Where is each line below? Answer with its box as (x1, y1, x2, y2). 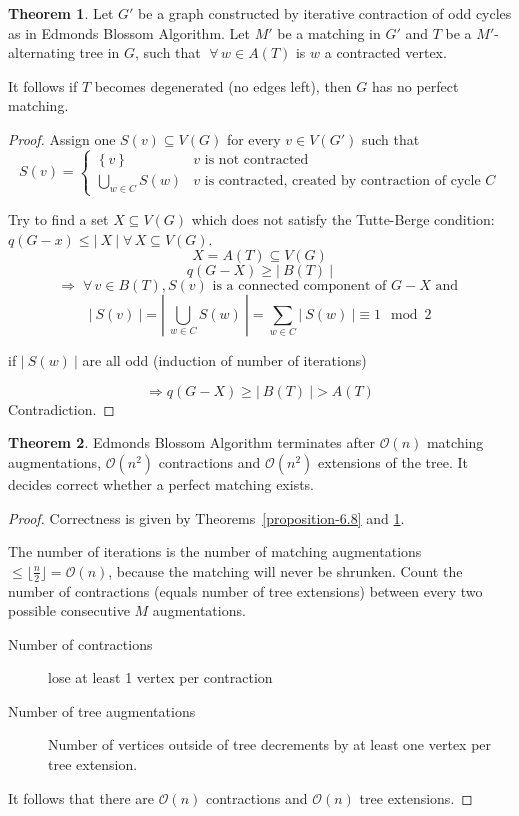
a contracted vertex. (324, 42, 447, 63)
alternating (8, 42, 75, 63)
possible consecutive (8, 600, 130, 621)
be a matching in (277, 22, 381, 43)
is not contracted (204, 152, 309, 167)
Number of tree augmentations (8, 700, 196, 721)
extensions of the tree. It (318, 451, 468, 472)
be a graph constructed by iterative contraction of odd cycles (138, 3, 512, 23)
